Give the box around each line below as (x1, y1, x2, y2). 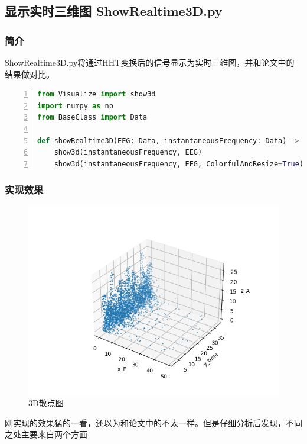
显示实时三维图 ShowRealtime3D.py (5, 2, 223, 20)
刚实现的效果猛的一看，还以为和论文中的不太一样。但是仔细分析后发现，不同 (5, 416, 302, 429)
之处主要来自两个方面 (5, 428, 87, 440)
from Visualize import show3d (37, 90, 156, 99)
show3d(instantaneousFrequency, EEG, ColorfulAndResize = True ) (54, 159, 304, 168)
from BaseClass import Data (37, 113, 148, 122)
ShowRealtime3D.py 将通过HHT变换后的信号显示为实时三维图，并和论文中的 (5, 56, 295, 68)
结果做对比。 (5, 67, 54, 80)
